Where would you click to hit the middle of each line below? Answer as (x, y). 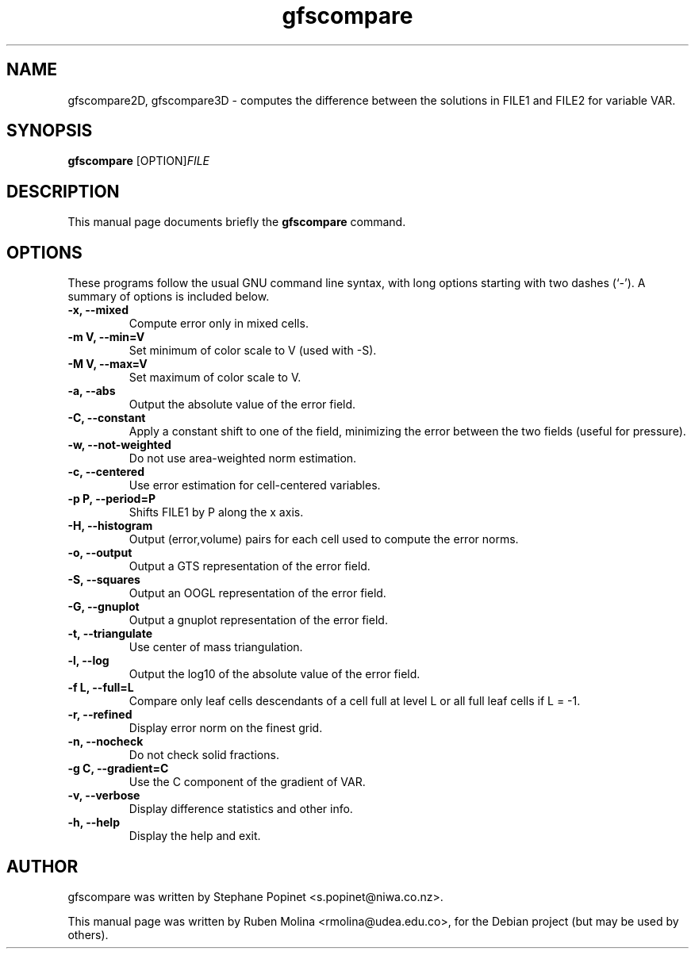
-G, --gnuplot (104, 607)
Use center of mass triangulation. (216, 647)
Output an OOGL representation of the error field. (257, 593)
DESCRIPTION (63, 191)
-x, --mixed (98, 310)
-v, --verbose (104, 796)
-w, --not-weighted (119, 445)
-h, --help (94, 823)
